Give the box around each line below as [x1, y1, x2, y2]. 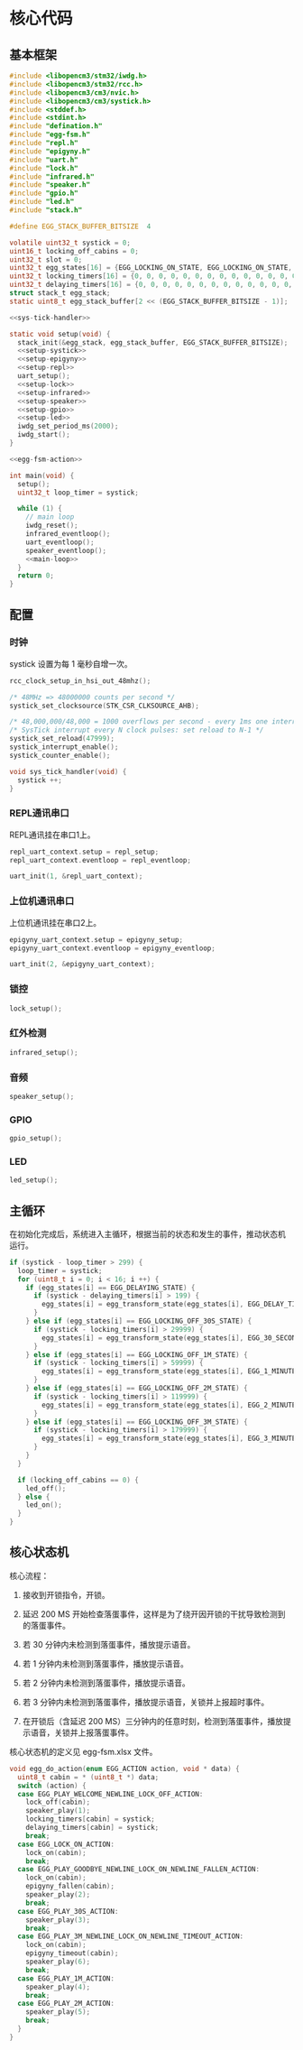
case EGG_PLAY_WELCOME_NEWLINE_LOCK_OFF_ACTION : [17, 1789, 204, 1798]
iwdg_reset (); [25, 521, 78, 531]
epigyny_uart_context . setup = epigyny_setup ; [9, 935, 183, 944]
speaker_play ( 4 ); [25, 1982, 91, 1991]
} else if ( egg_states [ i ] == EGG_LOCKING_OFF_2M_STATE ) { [25, 1384, 248, 1393]
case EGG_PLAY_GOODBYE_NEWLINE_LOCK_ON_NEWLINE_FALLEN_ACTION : [17, 1865, 260, 1874]
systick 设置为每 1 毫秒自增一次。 [9, 658, 133, 669]
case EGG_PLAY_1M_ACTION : [17, 1973, 115, 1983]
